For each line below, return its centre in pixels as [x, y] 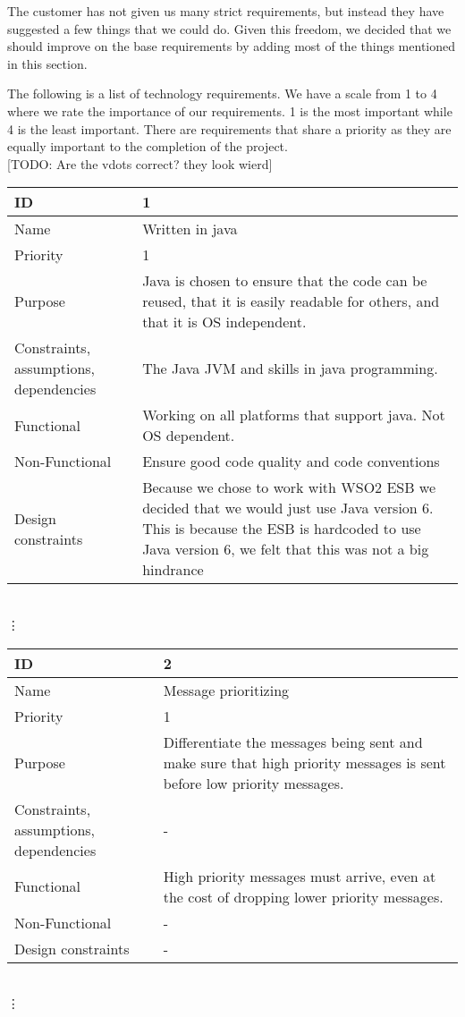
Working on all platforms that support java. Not [294, 415]
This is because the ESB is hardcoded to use [282, 529]
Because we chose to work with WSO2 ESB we [289, 487]
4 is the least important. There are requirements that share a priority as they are [229, 128]
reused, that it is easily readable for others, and [291, 301]
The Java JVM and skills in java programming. [290, 369]
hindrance [173, 570]
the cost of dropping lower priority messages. [303, 896]
